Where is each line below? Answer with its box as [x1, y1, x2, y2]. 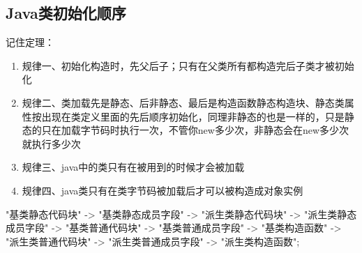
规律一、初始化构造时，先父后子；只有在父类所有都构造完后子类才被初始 [22, 58, 354, 72]
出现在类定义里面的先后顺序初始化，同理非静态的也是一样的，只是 [41, 109, 345, 123]
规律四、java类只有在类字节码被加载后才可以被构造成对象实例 [22, 183, 303, 197]
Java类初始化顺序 [6, 2, 126, 24]
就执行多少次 [22, 136, 81, 151]
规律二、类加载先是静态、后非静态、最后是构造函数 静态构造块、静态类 [22, 95, 345, 109]
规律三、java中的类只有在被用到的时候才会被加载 [22, 160, 245, 174]
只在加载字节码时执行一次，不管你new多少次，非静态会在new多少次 [41, 123, 349, 137]
